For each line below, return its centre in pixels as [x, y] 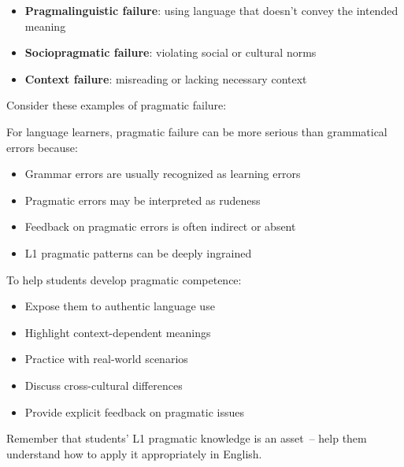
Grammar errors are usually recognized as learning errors [163, 174]
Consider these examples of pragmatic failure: [117, 105]
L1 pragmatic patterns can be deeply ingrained [138, 252]
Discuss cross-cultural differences [104, 385]
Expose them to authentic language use [120, 306]
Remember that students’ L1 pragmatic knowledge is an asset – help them [187, 438]
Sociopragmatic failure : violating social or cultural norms [170, 52]
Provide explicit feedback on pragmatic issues [134, 411]
